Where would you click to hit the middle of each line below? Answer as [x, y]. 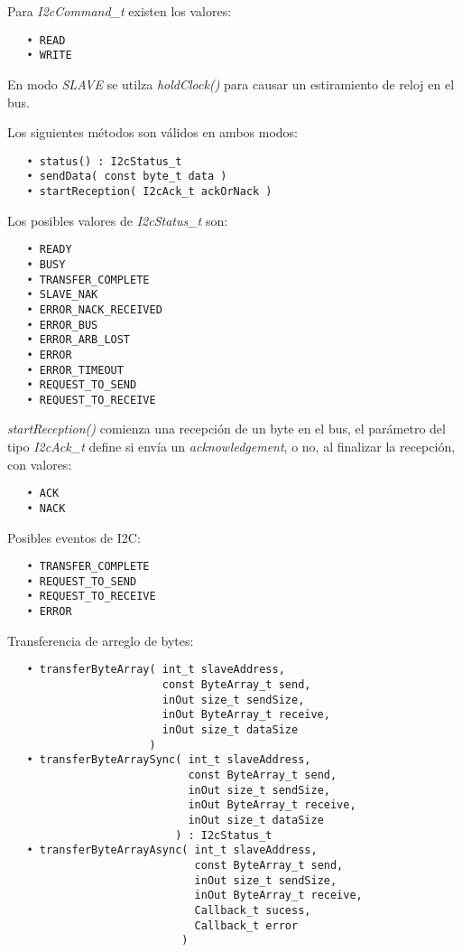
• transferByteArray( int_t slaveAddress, [156, 670]
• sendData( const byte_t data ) [127, 177]
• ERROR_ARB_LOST [79, 340]
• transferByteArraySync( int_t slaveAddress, [169, 760]
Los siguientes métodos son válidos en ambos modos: [152, 132]
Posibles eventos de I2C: [74, 537]
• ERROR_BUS [62, 325]
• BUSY [46, 264]
